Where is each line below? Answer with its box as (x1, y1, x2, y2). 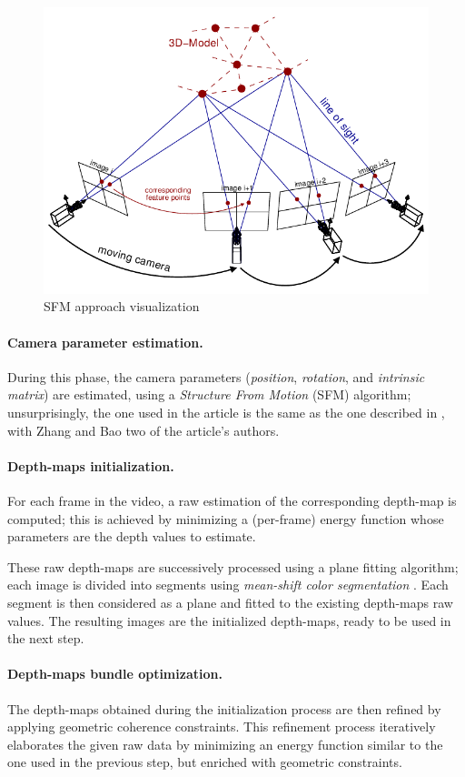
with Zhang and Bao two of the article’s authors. (7, 420, 280, 439)
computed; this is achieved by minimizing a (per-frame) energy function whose (7, 509, 444, 528)
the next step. (7, 629, 84, 648)
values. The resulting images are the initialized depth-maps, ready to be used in (7, 610, 451, 630)
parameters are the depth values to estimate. (7, 527, 256, 546)
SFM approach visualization (44, 297, 200, 316)
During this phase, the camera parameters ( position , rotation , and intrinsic (7, 367, 425, 386)
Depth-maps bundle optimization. (7, 664, 223, 683)
